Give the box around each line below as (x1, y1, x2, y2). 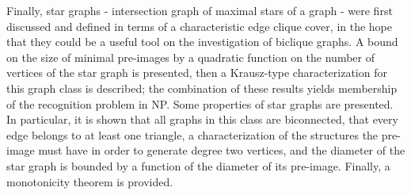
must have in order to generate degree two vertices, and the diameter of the (38, 142, 405, 159)
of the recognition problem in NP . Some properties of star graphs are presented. (6, 95, 394, 112)
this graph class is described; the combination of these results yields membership (6, 79, 398, 96)
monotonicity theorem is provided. (6, 173, 173, 189)
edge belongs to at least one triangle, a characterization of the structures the (6, 126, 379, 143)
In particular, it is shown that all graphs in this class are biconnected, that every (6, 111, 398, 128)
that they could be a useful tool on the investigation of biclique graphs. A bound (6, 33, 398, 50)
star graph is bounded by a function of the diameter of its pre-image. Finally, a (6, 157, 390, 174)
